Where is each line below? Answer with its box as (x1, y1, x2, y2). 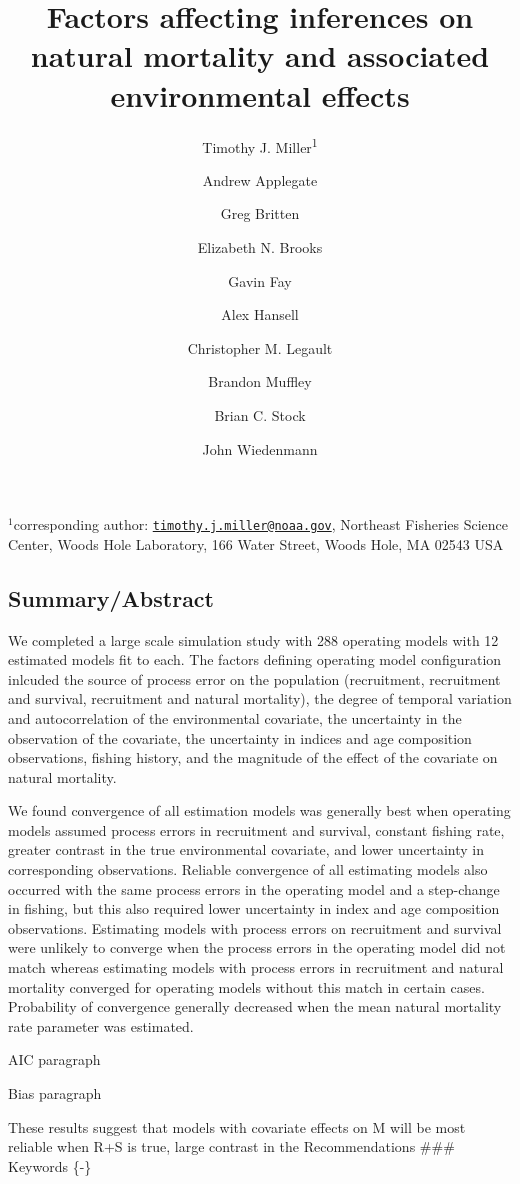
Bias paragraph (8, 1083, 102, 1104)
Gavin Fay (228, 270, 292, 291)
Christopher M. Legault (187, 337, 333, 358)
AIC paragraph (8, 1049, 101, 1070)
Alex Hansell (221, 304, 299, 325)
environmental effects (110, 74, 410, 115)
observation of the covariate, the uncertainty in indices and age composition (8, 727, 472, 748)
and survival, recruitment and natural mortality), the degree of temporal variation (8, 688, 512, 709)
